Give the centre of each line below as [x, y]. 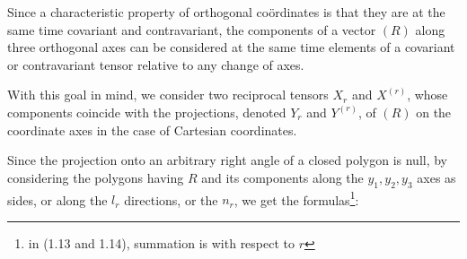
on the [434, 112]
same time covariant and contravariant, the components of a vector [192, 29]
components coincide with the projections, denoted [147, 112]
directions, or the [171, 199]
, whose [427, 95]
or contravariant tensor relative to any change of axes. [156, 64]
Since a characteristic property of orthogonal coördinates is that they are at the [226, 12]
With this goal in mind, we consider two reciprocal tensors [168, 95]
